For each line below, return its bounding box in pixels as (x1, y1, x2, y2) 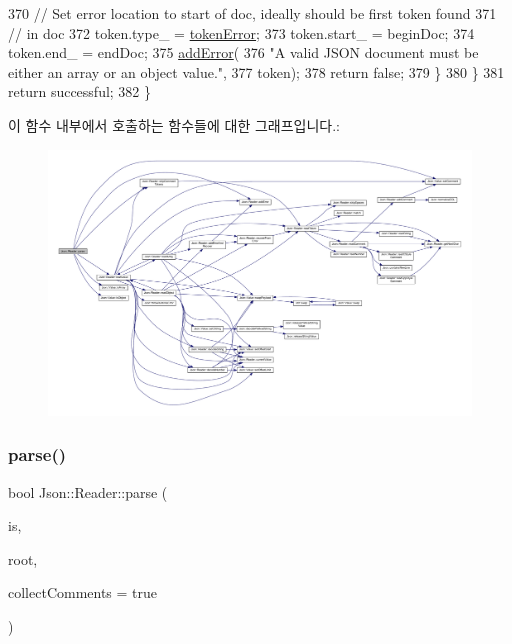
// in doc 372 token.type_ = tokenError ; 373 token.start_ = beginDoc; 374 (8, 22, 475, 43)
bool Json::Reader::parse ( (8, 481, 168, 502)
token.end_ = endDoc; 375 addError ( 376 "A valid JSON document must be (8, 42, 479, 63)
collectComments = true (8, 582, 158, 603)
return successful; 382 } (8, 81, 152, 102)
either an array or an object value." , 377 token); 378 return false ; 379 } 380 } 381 (8, 61, 505, 82)
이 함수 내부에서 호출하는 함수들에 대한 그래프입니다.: (8, 114, 340, 135)
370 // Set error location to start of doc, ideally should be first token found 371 (8, 3, 497, 23)
